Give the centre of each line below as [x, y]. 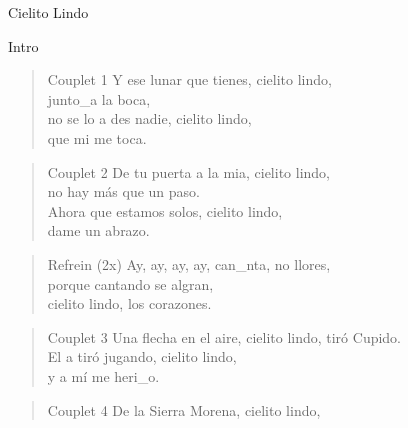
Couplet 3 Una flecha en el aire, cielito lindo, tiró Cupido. [224, 336]
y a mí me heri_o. [103, 375]
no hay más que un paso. [124, 191]
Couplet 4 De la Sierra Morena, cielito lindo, [184, 409]
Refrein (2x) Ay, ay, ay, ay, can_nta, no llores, [189, 263]
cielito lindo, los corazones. [129, 303]
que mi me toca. [97, 137]
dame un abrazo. [98, 230]
